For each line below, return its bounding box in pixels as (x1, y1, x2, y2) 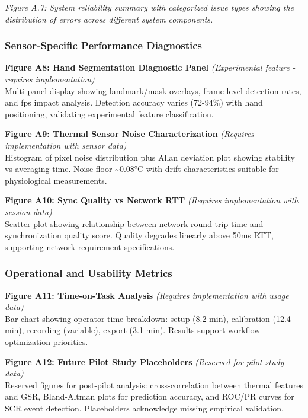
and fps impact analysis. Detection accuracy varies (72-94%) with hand (5, 96, 263, 109)
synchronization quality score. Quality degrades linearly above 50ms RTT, (5, 229, 274, 241)
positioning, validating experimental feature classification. (5, 107, 214, 120)
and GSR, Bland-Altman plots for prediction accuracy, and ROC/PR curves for (5, 390, 294, 403)
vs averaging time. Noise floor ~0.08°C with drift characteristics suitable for (5, 162, 279, 175)
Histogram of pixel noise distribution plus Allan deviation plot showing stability (5, 151, 295, 163)
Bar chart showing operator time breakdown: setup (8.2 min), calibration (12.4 (5, 312, 291, 324)
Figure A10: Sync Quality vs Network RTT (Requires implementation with (5, 194, 299, 206)
